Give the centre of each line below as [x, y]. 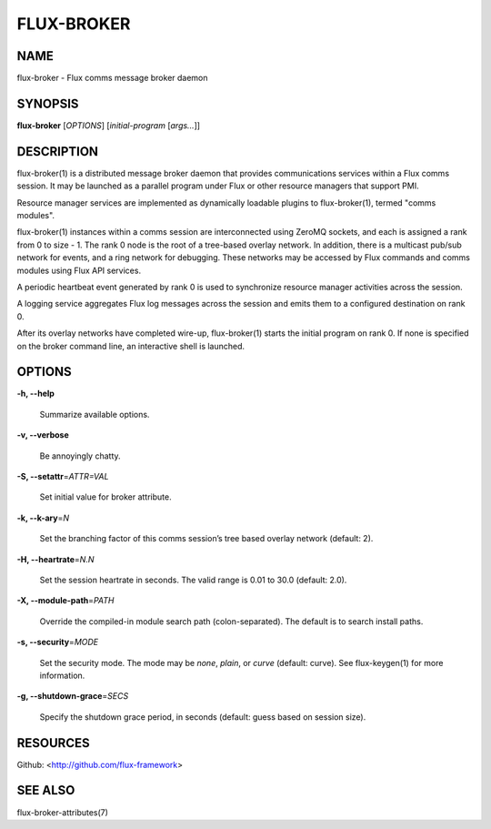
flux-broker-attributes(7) [63, 812]
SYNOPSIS [48, 103]
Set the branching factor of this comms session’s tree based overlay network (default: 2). [206, 539]
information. [62, 675]
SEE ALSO [46, 790]
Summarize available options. [95, 414]
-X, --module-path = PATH [65, 601]
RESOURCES [53, 743]
